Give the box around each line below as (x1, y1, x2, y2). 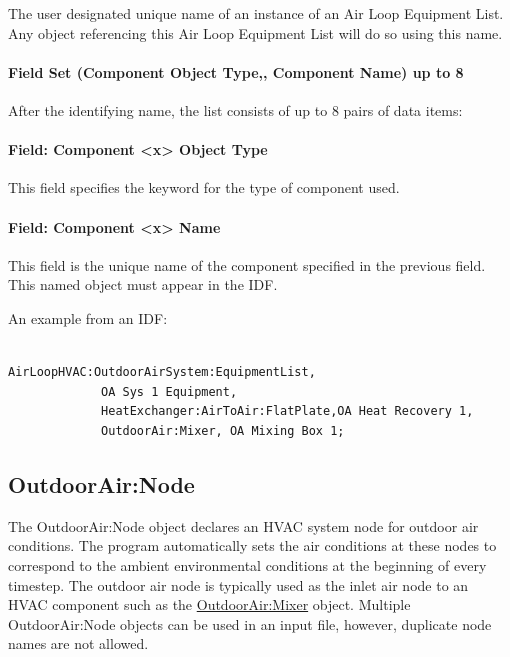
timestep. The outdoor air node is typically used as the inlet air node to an (8, 574, 469, 595)
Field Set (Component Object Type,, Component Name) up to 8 (8, 61, 464, 82)
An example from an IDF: (8, 307, 168, 328)
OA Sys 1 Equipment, (101, 384, 238, 399)
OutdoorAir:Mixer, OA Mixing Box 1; (101, 423, 345, 438)
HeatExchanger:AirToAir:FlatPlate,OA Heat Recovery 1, (101, 404, 474, 419)
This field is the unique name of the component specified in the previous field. (8, 254, 486, 275)
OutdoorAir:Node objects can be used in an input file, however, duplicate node (8, 613, 492, 634)
